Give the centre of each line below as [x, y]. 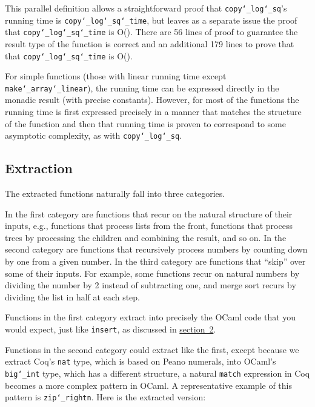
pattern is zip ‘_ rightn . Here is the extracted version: [105, 397]
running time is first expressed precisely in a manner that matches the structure [153, 112]
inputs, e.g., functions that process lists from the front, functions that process [149, 226]
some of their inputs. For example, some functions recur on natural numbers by [152, 273]
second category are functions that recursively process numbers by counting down [156, 249]
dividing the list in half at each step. [73, 296]
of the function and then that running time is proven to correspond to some [145, 123]
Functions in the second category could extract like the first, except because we [152, 349]
